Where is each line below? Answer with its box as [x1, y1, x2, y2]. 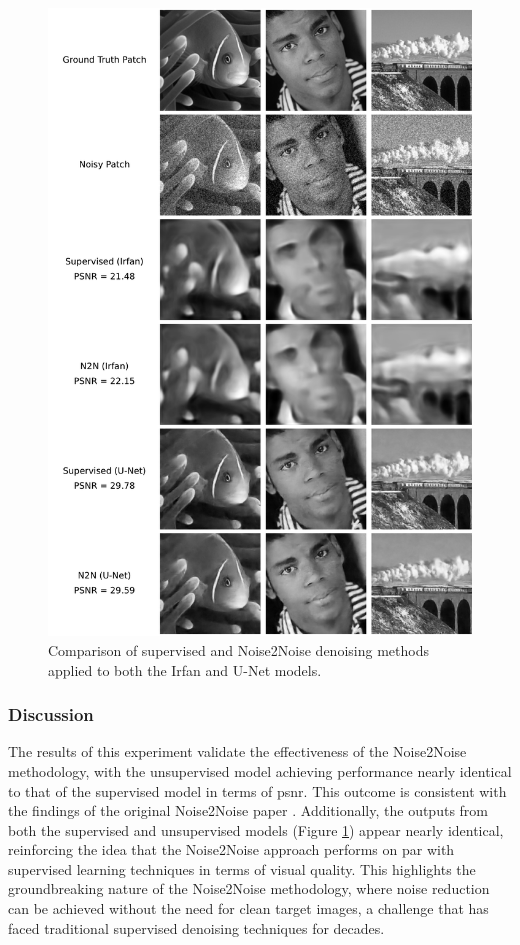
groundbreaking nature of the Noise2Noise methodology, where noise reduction [8, 878, 490, 899]
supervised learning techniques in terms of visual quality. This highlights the [8, 858, 476, 879]
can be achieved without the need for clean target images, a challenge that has [8, 898, 489, 919]
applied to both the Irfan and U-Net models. [48, 659, 322, 680]
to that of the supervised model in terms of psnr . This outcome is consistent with [8, 780, 507, 801]
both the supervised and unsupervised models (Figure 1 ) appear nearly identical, [8, 819, 504, 840]
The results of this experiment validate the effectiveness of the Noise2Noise [8, 741, 467, 762]
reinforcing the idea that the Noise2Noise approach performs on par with [8, 839, 455, 860]
